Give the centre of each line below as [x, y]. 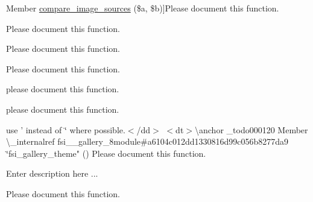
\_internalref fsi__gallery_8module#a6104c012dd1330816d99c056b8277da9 [147, 141]
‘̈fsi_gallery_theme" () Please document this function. [106, 153]
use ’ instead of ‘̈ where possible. [66, 129]
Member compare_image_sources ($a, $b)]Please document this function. [143, 8]
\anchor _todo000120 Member [251, 129]
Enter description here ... [52, 173]
